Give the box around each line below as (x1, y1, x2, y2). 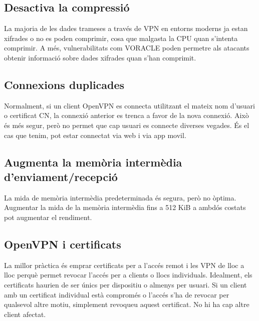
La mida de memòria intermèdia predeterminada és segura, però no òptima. (4, 192, 236, 202)
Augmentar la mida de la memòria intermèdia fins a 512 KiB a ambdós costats (4, 202, 246, 212)
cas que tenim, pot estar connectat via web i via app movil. (4, 129, 186, 140)
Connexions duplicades (4, 76, 125, 92)
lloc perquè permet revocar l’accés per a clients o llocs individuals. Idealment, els (4, 269, 252, 280)
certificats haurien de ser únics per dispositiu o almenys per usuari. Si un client (4, 279, 247, 289)
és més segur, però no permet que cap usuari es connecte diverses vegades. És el (4, 119, 249, 130)
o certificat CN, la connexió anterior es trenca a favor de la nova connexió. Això (4, 110, 249, 120)
